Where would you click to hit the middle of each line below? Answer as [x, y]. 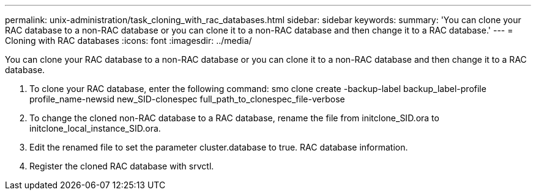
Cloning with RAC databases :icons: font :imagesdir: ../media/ [128, 41]
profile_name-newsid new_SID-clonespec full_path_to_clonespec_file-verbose [187, 99]
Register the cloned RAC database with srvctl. [122, 166]
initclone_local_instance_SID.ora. [95, 128]
